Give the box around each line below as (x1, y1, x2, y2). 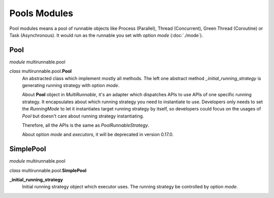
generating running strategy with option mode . (22, 83, 119, 89)
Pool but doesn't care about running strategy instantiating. (22, 113, 144, 119)
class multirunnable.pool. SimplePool (9, 167, 87, 173)
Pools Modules (9, 8, 74, 19)
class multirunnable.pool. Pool (9, 68, 72, 74)
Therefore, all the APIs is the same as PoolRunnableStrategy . (22, 122, 150, 128)
